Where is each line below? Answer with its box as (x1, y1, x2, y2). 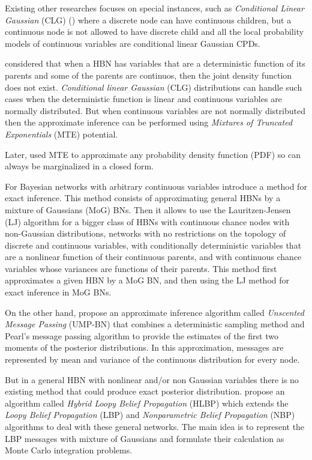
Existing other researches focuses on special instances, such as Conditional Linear (5, 2, 304, 14)
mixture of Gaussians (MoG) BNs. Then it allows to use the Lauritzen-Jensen (5, 203, 291, 216)
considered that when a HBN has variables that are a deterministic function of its (5, 57, 305, 70)
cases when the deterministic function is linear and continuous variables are (5, 92, 282, 105)
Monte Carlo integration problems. (5, 444, 133, 456)
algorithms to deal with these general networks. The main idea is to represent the (5, 420, 305, 432)
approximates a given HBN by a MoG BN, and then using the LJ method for (5, 274, 289, 286)
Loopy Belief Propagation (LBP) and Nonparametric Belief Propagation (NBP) (5, 408, 295, 421)
